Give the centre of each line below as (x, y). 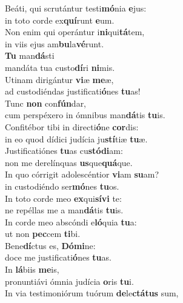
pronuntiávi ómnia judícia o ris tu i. (69, 281)
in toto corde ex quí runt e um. (60, 20)
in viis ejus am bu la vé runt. (55, 43)
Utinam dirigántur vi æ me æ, (59, 79)
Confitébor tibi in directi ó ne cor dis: (72, 126)
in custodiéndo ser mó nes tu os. (62, 186)
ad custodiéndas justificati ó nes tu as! (73, 91)
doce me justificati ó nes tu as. (58, 257)
